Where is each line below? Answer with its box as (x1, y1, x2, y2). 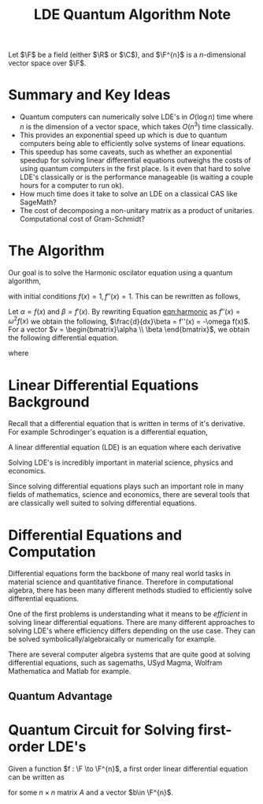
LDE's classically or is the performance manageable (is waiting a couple (19, 172, 254, 181)
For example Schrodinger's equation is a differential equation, (8, 428, 209, 437)
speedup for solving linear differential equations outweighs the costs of (19, 155, 252, 165)
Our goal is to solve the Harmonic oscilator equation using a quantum (8, 267, 233, 277)
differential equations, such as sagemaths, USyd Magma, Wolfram (8, 658, 223, 668)
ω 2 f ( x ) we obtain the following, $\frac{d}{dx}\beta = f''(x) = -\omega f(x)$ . (8, 315, 250, 326)
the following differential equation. (8, 333, 120, 342)
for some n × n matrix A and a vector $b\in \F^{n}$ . (8, 787, 173, 797)
